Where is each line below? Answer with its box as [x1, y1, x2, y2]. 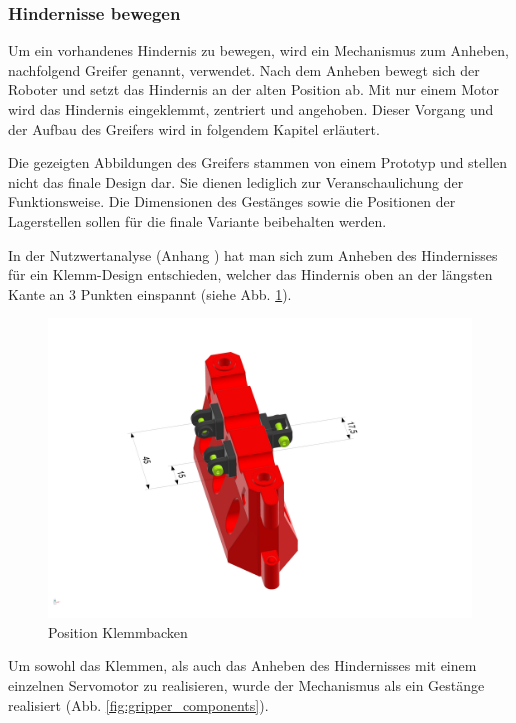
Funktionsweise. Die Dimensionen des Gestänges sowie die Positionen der [8, 191, 456, 212]
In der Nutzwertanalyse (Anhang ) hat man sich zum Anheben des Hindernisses [8, 244, 498, 265]
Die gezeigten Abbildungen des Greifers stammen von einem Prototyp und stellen [8, 152, 508, 173]
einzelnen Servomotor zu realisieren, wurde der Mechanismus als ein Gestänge [8, 674, 485, 695]
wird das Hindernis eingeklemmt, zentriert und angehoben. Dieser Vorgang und [8, 99, 494, 119]
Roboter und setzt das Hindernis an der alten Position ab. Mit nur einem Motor [8, 79, 499, 100]
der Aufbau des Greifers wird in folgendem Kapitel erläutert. [8, 118, 380, 139]
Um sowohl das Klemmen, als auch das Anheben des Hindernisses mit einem [8, 655, 477, 676]
